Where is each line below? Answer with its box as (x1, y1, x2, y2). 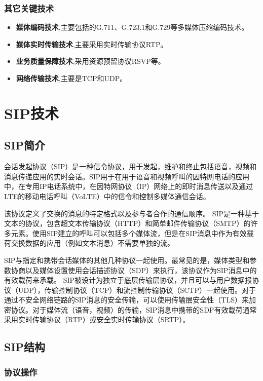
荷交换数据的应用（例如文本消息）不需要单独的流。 (4, 238, 174, 248)
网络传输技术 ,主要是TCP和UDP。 (16, 73, 127, 83)
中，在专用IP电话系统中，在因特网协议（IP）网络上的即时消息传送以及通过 (4, 181, 253, 192)
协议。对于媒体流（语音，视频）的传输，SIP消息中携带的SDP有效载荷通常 (11, 304, 257, 315)
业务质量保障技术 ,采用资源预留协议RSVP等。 (16, 56, 165, 66)
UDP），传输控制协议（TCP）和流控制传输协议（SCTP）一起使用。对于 (18, 284, 256, 295)
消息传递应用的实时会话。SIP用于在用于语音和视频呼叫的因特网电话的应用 (4, 171, 250, 181)
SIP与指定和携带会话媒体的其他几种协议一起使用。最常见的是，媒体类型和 (4, 254, 250, 265)
